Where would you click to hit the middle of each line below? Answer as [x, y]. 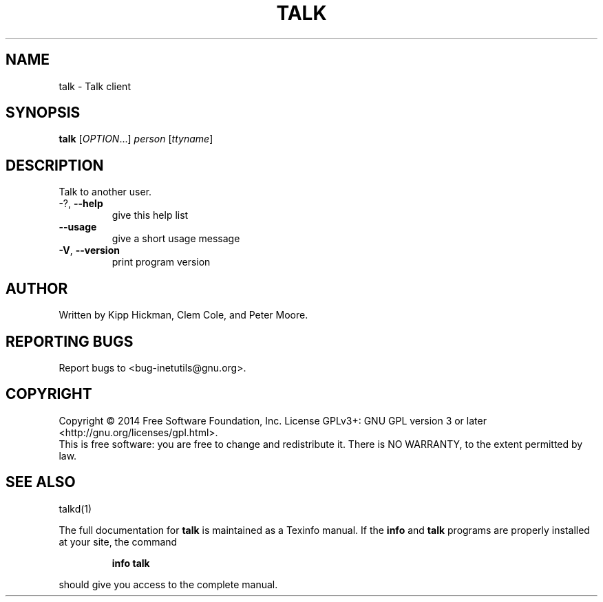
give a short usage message [176, 239]
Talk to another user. [105, 192]
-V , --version [89, 250]
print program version [161, 262]
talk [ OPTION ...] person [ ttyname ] [136, 139]
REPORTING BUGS [70, 341]
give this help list [150, 215]
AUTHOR [37, 288]
